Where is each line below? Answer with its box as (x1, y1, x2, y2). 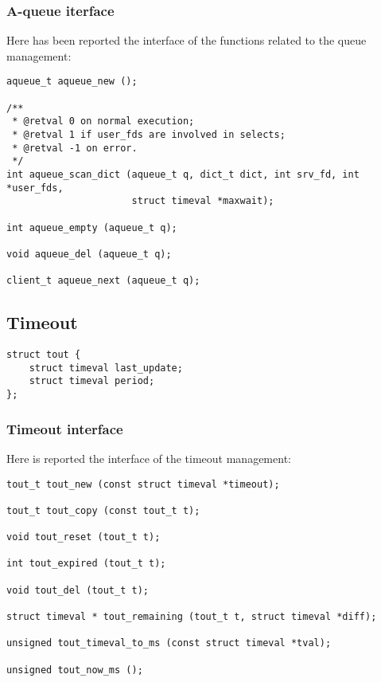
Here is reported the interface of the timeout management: (6, 449, 291, 466)
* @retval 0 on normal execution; (12, 116, 195, 127)
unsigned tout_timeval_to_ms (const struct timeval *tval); (6, 637, 332, 649)
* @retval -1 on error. (12, 142, 138, 154)
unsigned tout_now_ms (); (6, 664, 143, 676)
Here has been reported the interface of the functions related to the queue (6, 32, 367, 49)
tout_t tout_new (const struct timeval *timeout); (6, 478, 280, 490)
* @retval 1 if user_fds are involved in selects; (12, 129, 286, 141)
